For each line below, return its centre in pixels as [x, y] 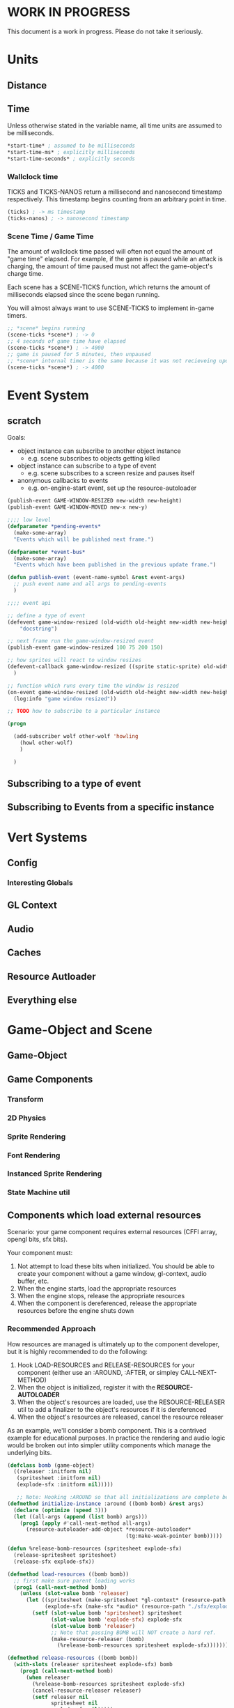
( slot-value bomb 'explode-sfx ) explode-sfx [117, 1619]
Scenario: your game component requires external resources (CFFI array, [112, 1232]
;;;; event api [29, 603]
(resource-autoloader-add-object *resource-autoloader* [108, 1530]
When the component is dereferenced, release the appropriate [107, 1303]
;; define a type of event [46, 615]
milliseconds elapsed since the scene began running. [84, 295]
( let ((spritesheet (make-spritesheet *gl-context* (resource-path [126, 1600]
